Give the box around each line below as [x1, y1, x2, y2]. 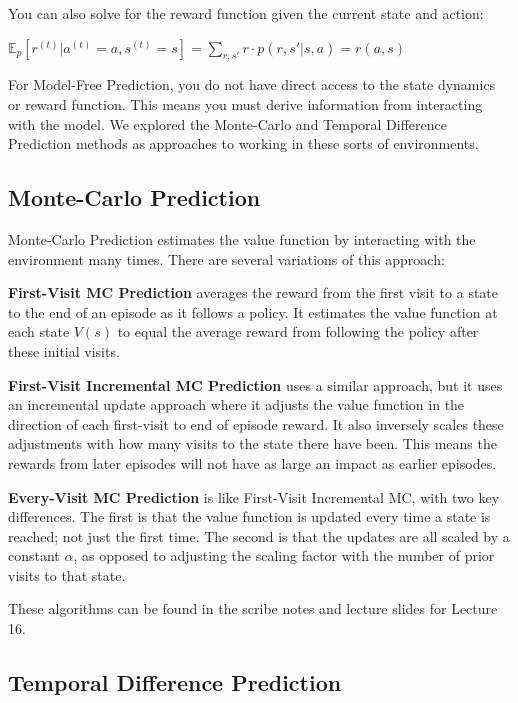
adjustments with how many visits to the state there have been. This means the [8, 433, 497, 454]
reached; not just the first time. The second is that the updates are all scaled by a [8, 525, 510, 546]
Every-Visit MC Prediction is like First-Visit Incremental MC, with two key [8, 486, 500, 507]
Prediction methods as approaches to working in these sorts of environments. [8, 133, 479, 154]
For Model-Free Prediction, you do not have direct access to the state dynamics [8, 74, 496, 95]
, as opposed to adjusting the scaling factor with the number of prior [73, 545, 495, 566]
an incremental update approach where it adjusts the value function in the [8, 394, 465, 415]
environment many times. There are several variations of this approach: [8, 248, 445, 269]
